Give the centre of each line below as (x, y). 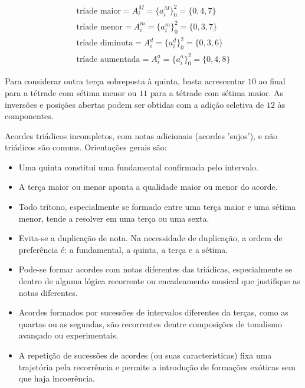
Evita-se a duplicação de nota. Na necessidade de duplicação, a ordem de (150, 238)
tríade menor (100, 27)
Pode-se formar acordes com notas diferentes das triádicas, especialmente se (155, 269)
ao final (272, 81)
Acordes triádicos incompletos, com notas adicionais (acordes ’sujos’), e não (141, 135)
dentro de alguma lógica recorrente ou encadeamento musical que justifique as (159, 281)
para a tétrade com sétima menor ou (71, 92)
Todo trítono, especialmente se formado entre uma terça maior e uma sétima (157, 207)
